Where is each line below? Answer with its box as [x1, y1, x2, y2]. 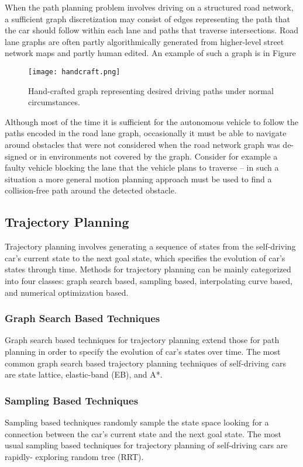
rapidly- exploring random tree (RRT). [5, 450, 144, 462]
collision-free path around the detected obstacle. [5, 184, 177, 196]
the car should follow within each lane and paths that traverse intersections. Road [5, 24, 299, 36]
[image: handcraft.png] [28, 67, 120, 76]
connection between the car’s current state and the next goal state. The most [5, 427, 281, 440]
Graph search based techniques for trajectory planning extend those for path [5, 334, 280, 346]
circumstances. [28, 96, 80, 108]
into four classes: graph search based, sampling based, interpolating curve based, [5, 274, 292, 286]
